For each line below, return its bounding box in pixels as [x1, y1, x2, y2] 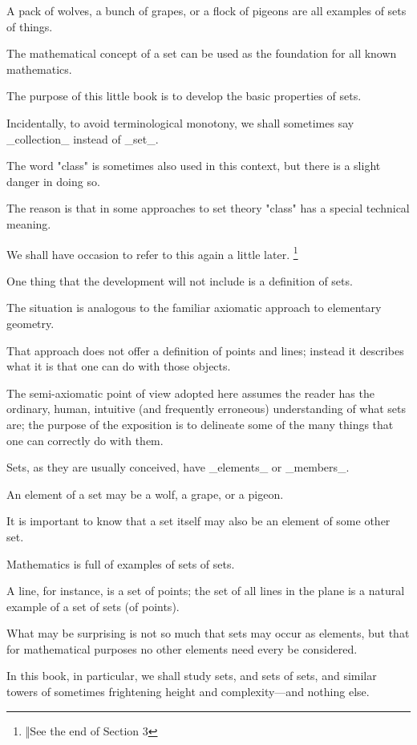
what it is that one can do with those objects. [6, 358, 231, 375]
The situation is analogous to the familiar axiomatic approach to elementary [6, 299, 382, 316]
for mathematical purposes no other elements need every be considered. [6, 640, 358, 657]
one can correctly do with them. [6, 431, 164, 448]
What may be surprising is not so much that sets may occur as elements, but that [6, 625, 410, 642]
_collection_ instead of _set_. [6, 130, 159, 147]
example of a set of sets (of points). [6, 597, 180, 614]
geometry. [6, 314, 55, 331]
